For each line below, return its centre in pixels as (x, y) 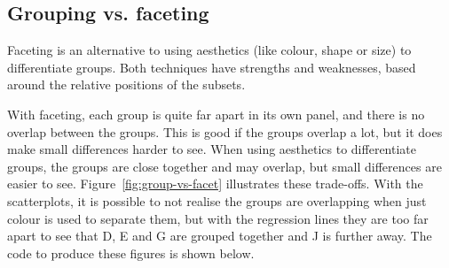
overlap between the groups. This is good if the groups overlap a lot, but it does (225, 131)
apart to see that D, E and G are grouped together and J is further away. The (220, 236)
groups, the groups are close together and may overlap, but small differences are (224, 166)
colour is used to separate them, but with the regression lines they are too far (218, 218)
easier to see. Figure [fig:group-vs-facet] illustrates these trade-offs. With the (215, 184)
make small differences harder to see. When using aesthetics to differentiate (212, 149)
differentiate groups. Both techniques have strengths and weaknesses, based (212, 67)
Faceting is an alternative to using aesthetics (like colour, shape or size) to (209, 50)
